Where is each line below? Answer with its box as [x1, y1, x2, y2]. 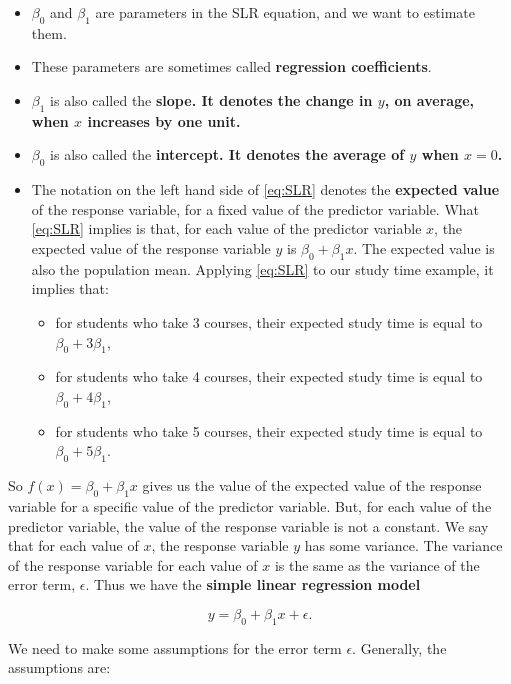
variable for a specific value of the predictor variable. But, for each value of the [8, 495, 492, 516]
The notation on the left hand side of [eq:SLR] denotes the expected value [31, 179, 500, 200]
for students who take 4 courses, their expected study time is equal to [55, 366, 483, 387]
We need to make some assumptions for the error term [8, 637, 342, 658]
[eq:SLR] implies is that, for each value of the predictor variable [31, 218, 422, 239]
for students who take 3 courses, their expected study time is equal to [55, 311, 483, 332]
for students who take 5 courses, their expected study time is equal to [55, 420, 483, 441]
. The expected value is [353, 237, 495, 258]
